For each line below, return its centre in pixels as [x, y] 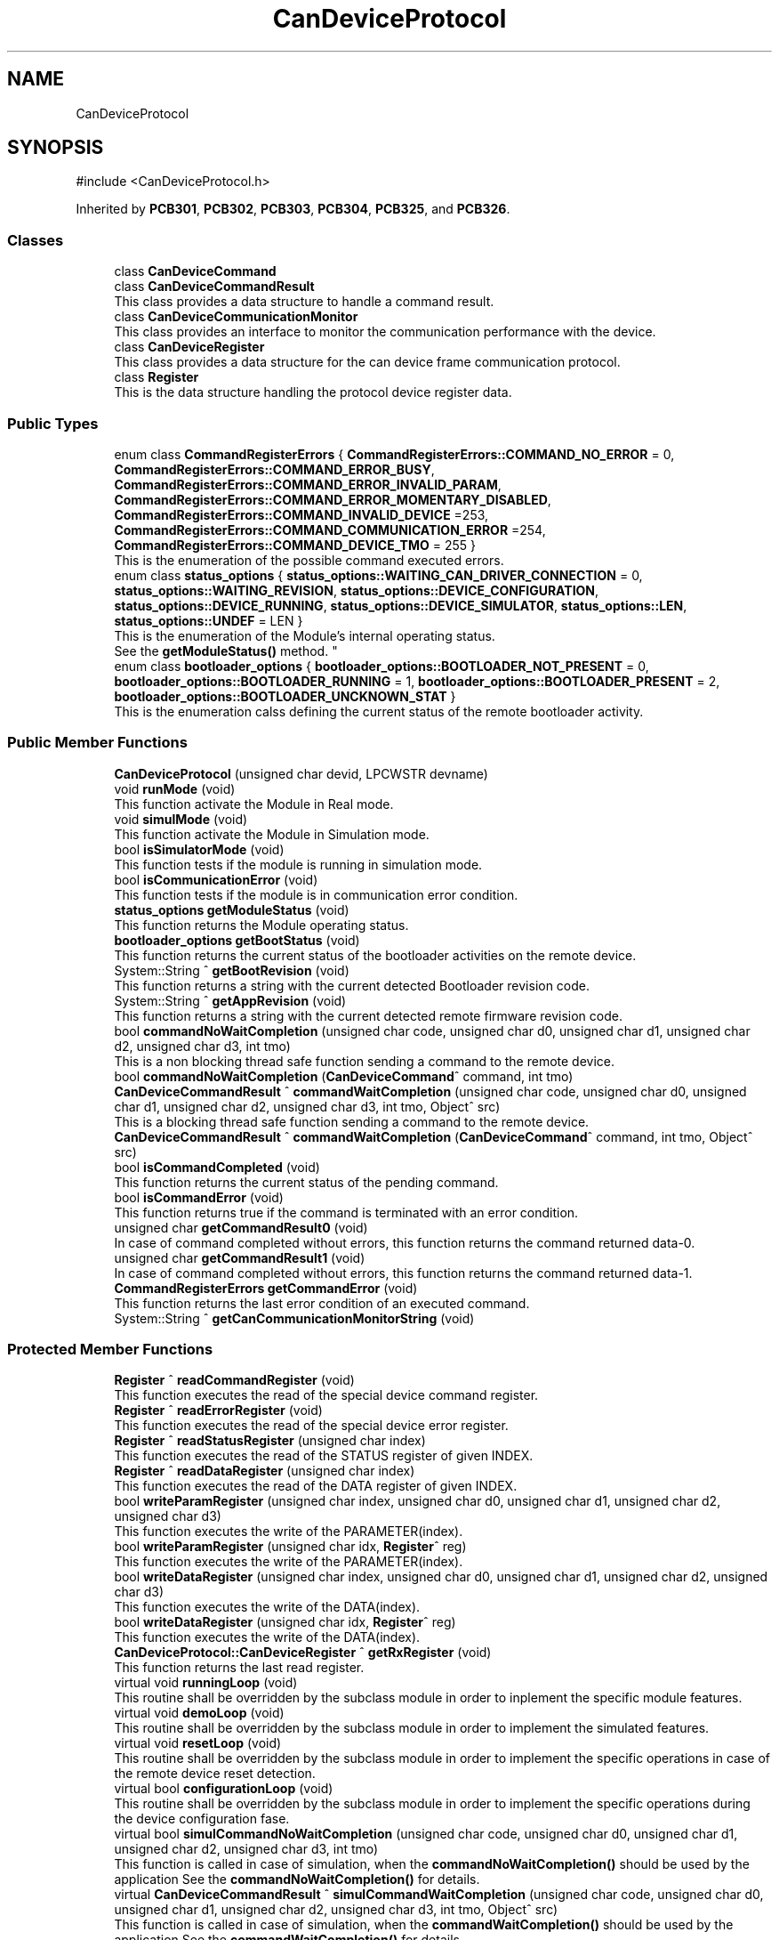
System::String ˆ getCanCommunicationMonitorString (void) [294, 1318]
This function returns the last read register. [239, 1668]
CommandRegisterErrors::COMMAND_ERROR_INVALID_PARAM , [308, 484]
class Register [157, 377]
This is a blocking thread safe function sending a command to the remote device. [352, 1121]
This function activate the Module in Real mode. [254, 804]
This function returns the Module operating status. [261, 925]
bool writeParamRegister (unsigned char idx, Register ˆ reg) [290, 1547]
